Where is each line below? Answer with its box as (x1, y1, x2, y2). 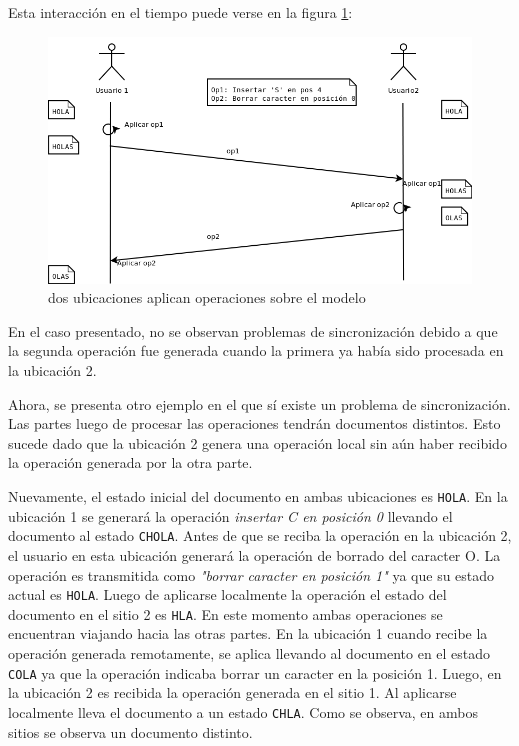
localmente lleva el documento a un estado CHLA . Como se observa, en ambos (8, 701, 478, 722)
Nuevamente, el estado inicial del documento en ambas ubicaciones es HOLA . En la (8, 486, 508, 506)
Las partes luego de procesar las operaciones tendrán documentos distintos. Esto (8, 413, 501, 434)
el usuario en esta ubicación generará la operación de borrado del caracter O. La (8, 544, 501, 565)
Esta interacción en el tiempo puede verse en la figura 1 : (8, 2, 353, 22)
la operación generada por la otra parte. (8, 452, 253, 473)
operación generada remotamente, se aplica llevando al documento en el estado (8, 643, 491, 663)
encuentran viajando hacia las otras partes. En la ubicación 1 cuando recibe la (8, 623, 488, 644)
